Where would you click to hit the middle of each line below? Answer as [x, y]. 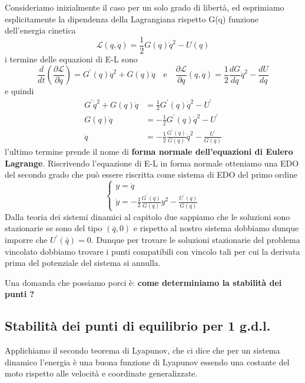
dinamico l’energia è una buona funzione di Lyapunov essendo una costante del [147, 362]
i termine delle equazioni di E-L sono [71, 59]
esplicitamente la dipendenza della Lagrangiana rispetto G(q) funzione [132, 19]
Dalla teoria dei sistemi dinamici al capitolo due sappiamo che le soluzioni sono [147, 216]
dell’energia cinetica [40, 30]
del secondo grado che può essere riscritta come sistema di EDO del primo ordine [151, 174]
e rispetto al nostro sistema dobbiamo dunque [216, 228]
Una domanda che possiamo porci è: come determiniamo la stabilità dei [143, 282]
